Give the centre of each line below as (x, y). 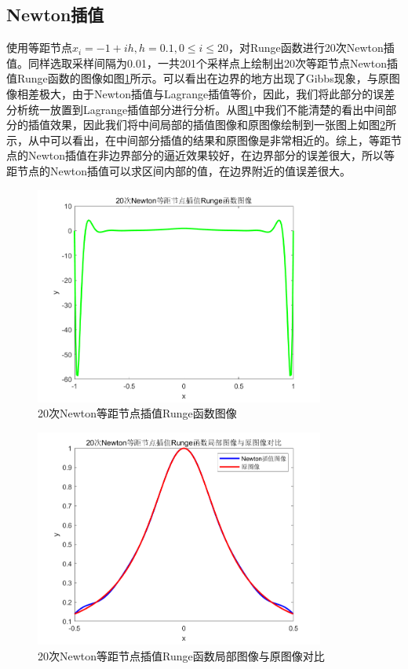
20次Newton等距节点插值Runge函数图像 (137, 413)
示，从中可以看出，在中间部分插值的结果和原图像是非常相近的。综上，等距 (199, 140)
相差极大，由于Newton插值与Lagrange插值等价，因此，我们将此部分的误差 (206, 93)
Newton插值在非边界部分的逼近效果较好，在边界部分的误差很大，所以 (206, 155)
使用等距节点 (39, 48)
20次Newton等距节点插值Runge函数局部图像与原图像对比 (181, 655)
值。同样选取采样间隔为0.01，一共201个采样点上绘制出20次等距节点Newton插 (202, 62)
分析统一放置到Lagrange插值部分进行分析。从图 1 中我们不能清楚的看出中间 (196, 109)
